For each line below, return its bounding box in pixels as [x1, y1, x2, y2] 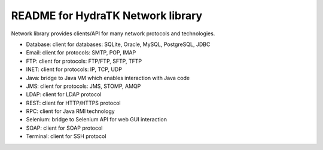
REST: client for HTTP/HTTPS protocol [26, 99, 121, 106]
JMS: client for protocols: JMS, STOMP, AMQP [26, 82, 141, 90]
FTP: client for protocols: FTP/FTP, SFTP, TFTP [26, 57, 142, 65]
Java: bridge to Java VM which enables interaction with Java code [26, 74, 190, 81]
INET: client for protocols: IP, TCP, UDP [26, 66, 123, 73]
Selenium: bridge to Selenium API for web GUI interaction [26, 116, 167, 123]
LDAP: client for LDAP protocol [26, 91, 102, 98]
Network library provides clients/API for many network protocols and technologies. [11, 30, 215, 37]
